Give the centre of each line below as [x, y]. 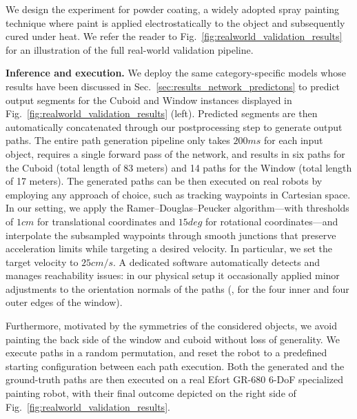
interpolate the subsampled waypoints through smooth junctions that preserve [171, 235]
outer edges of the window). [64, 302]
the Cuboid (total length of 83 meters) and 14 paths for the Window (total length [179, 167]
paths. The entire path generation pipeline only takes [118, 140]
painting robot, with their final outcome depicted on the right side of [151, 393]
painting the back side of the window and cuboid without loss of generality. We [173, 339]
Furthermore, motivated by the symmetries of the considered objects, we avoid [171, 326]
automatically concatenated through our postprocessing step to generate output [174, 126]
